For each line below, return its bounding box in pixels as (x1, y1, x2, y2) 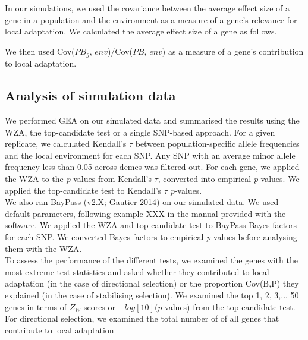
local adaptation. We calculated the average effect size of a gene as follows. (5, 25, 277, 37)
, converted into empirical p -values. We (158, 172, 300, 184)
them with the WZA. (5, 242, 82, 254)
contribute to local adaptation (5, 323, 114, 336)
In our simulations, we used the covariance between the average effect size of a (5, 2, 290, 14)
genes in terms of (5, 300, 67, 313)
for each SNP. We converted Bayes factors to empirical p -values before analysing (5, 230, 297, 243)
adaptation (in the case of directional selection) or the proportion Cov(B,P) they (5, 277, 299, 289)
